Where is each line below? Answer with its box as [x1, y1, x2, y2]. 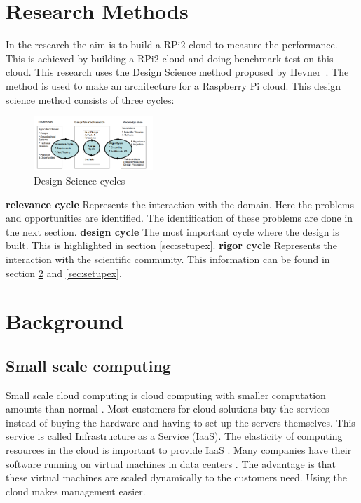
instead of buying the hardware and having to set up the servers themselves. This [6, 415, 355, 429]
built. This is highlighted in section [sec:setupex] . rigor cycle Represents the [6, 238, 337, 253]
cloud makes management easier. [6, 483, 146, 498]
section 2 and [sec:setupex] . [6, 265, 122, 280]
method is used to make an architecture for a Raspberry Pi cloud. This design [6, 78, 341, 93]
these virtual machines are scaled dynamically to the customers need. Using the [6, 470, 348, 485]
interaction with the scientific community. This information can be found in [6, 251, 330, 266]
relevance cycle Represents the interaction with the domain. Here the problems [6, 196, 354, 211]
